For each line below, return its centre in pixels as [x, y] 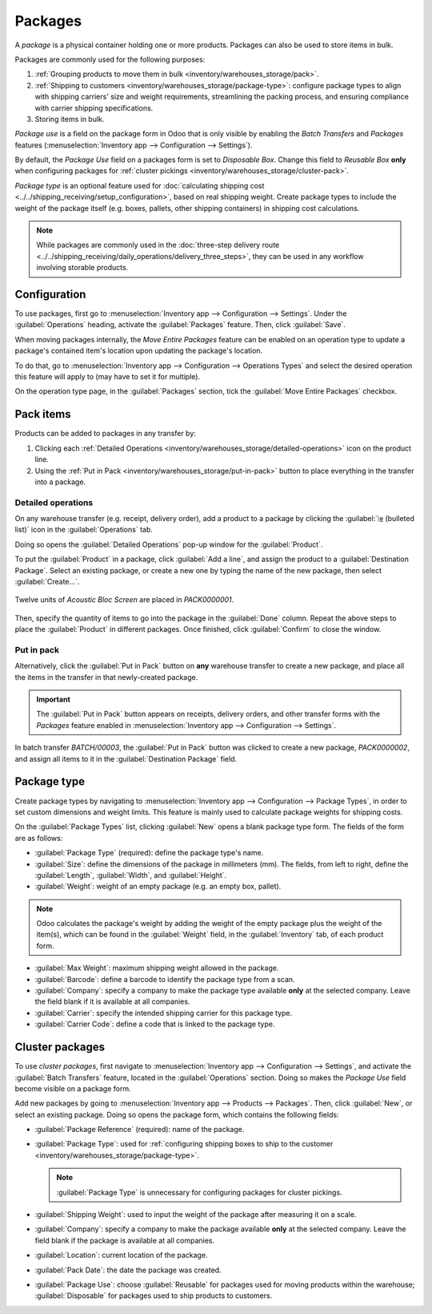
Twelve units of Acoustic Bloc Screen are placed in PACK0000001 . [124, 600]
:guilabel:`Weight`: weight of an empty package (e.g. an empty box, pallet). [158, 887]
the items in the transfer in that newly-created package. [106, 677]
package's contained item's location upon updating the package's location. [139, 351]
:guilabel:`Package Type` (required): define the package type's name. [149, 853]
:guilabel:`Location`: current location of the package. [121, 1255]
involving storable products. [82, 268]
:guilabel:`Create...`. [47, 582]
